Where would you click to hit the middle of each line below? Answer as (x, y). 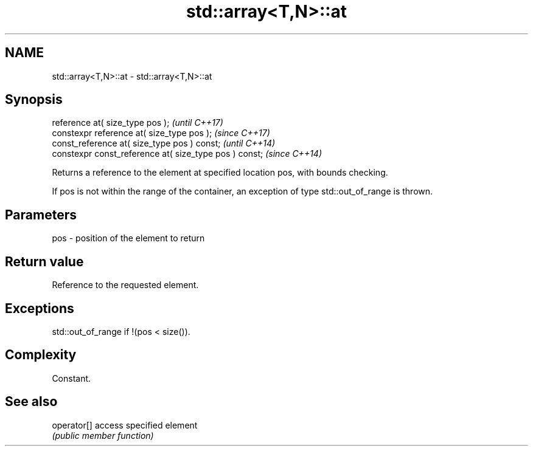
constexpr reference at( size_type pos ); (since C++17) (161, 133)
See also (31, 402)
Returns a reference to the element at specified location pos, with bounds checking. (220, 173)
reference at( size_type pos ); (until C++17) (138, 123)
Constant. (71, 378)
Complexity (41, 355)
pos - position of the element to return (128, 238)
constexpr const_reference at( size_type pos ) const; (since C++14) (187, 154)
